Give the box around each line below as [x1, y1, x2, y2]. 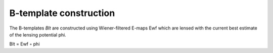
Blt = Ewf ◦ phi [9, 41, 40, 47]
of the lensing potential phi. [9, 31, 67, 37]
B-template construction [9, 7, 115, 18]
